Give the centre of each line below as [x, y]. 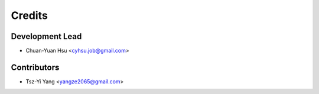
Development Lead [46, 36]
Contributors [35, 67]
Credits [30, 15]
